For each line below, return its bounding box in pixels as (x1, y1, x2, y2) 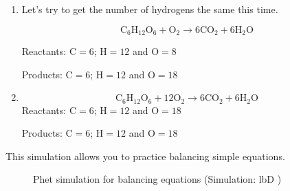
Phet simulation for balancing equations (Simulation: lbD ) (33, 172, 282, 186)
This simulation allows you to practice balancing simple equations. (5, 148, 285, 163)
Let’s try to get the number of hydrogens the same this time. (21, 2, 278, 16)
